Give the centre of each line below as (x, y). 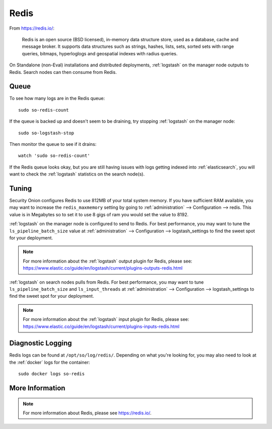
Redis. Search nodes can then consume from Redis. (63, 72)
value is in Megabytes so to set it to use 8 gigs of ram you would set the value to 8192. (99, 214)
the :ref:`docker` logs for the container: (50, 362)
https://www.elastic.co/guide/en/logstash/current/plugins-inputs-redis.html (101, 326)
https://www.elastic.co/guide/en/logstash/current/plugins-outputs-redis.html (103, 268)
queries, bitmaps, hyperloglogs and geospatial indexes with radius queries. (100, 53)
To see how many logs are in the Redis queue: (57, 99)
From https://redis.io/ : (32, 28)
